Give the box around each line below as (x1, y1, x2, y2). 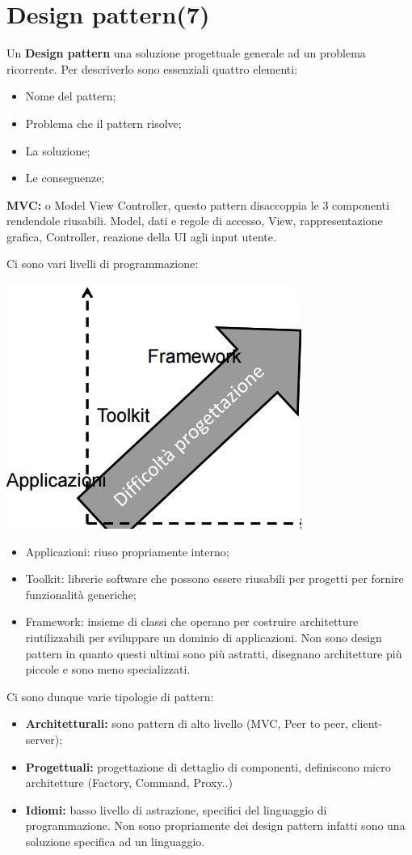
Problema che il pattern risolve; (25, 114, 182, 131)
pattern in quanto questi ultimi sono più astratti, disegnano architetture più (25, 644, 402, 661)
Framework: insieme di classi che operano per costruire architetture (25, 613, 359, 630)
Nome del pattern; (25, 87, 116, 104)
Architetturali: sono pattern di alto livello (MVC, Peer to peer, (25, 715, 348, 732)
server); (25, 731, 63, 747)
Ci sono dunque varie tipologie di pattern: (6, 687, 214, 704)
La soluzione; (25, 142, 90, 159)
